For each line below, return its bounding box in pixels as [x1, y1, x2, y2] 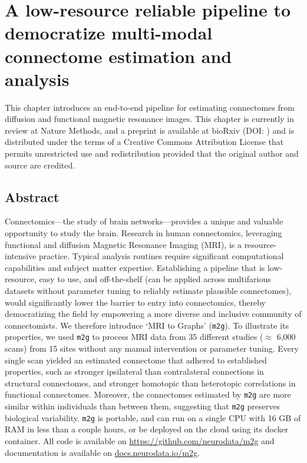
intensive [5, 250, 37, 262]
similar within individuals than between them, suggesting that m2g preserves [5, 400, 280, 412]
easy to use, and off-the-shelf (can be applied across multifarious [39, 273, 271, 285]
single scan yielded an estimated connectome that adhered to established [5, 353, 267, 366]
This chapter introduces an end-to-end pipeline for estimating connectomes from [5, 101, 295, 113]
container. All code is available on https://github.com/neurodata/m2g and [5, 435, 275, 447]
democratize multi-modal [5, 21, 213, 45]
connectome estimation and [5, 44, 232, 68]
